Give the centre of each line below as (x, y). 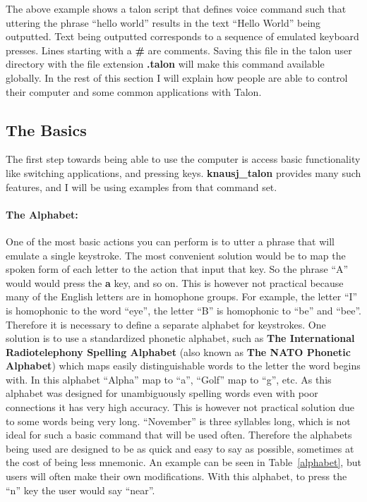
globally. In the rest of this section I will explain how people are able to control (177, 77)
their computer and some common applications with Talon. (134, 91)
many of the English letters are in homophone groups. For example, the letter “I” (182, 296)
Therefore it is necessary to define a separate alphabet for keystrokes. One (166, 324)
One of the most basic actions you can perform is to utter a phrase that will (170, 241)
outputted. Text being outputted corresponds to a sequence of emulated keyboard (182, 36)
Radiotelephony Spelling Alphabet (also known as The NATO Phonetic (178, 351)
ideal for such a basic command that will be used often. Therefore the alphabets (179, 435)
